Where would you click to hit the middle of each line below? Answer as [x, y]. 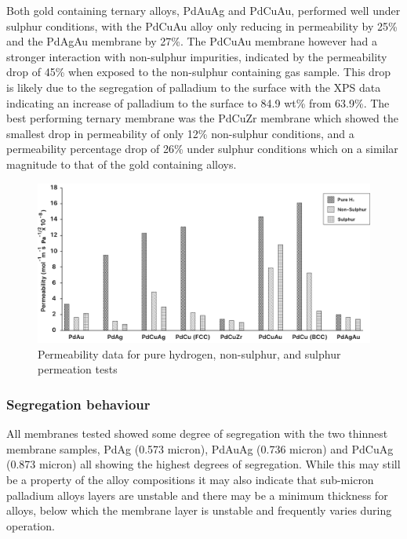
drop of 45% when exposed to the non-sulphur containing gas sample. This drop [199, 72]
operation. [31, 525]
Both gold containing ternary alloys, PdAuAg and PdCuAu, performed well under [203, 10]
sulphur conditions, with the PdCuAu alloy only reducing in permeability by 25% [202, 25]
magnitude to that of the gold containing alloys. [122, 164]
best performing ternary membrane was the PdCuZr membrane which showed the [203, 118]
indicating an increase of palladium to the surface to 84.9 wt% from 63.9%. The [198, 102]
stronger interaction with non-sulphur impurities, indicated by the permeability [197, 56]
